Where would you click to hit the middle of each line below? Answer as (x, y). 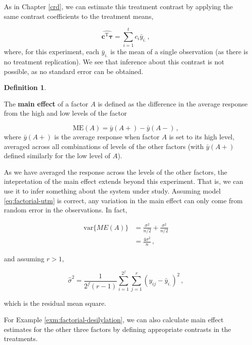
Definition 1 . (25, 87)
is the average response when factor (107, 137)
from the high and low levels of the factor (65, 113)
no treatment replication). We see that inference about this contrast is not (114, 62)
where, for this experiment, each (52, 52)
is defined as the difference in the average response (173, 103)
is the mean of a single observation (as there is (179, 52)
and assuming (24, 259)
